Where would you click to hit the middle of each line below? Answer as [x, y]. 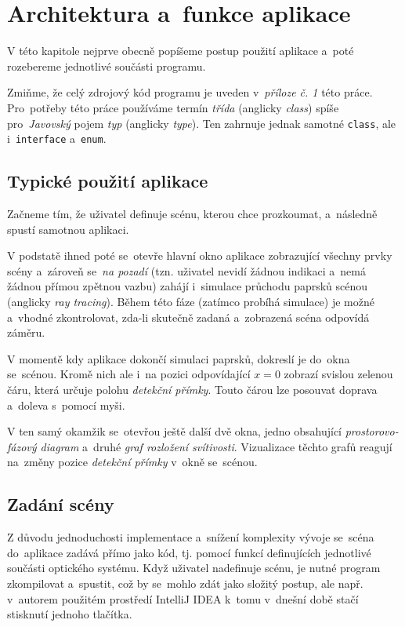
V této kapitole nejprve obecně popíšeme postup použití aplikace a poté [181, 51]
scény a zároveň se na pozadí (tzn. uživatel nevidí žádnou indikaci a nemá [186, 270]
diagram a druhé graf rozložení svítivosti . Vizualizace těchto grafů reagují [216, 446]
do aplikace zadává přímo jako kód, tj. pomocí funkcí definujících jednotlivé [189, 552]
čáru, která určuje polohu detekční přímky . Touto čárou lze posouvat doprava [192, 389]
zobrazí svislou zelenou [338, 374]
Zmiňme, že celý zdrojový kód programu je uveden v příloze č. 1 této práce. [190, 92]
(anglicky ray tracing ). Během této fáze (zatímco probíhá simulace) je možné [191, 301]
